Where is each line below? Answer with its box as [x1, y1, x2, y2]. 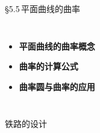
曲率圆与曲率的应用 [19, 80, 95, 92]
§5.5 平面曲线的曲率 [5, 2, 81, 15]
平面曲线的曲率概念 [19, 39, 95, 52]
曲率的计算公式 [19, 60, 78, 73]
